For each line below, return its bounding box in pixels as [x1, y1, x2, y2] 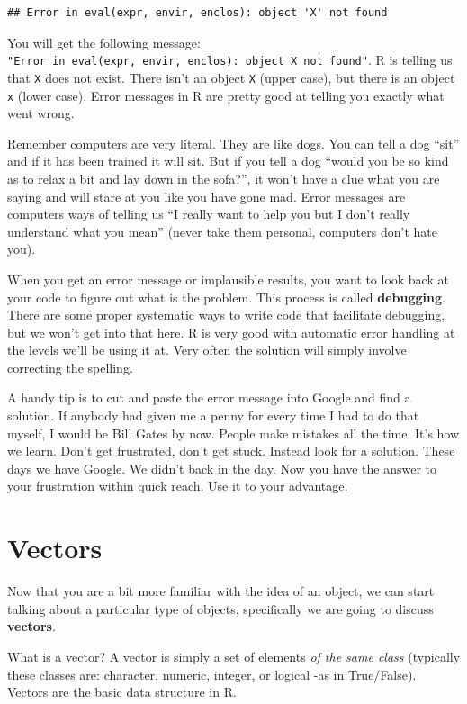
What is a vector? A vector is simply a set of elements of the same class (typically [7, 646, 461, 665]
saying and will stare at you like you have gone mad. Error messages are [7, 186, 406, 205]
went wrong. [7, 104, 75, 122]
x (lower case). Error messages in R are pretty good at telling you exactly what [7, 86, 445, 104]
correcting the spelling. [7, 357, 133, 376]
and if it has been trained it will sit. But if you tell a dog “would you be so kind [7, 151, 449, 170]
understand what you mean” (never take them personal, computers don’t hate [7, 221, 437, 240]
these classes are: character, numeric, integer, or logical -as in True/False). [7, 664, 417, 683]
